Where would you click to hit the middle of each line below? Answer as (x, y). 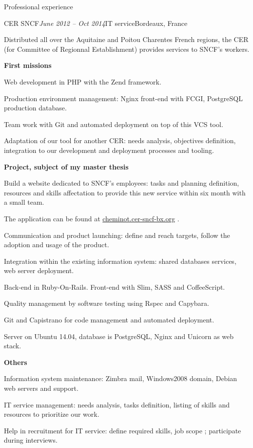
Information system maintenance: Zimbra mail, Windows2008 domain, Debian (121, 378)
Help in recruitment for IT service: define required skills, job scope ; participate (123, 430)
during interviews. (31, 440)
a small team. (24, 202)
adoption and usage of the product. (57, 245)
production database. (35, 108)
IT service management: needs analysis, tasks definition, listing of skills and (117, 404)
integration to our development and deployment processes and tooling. (109, 150)
